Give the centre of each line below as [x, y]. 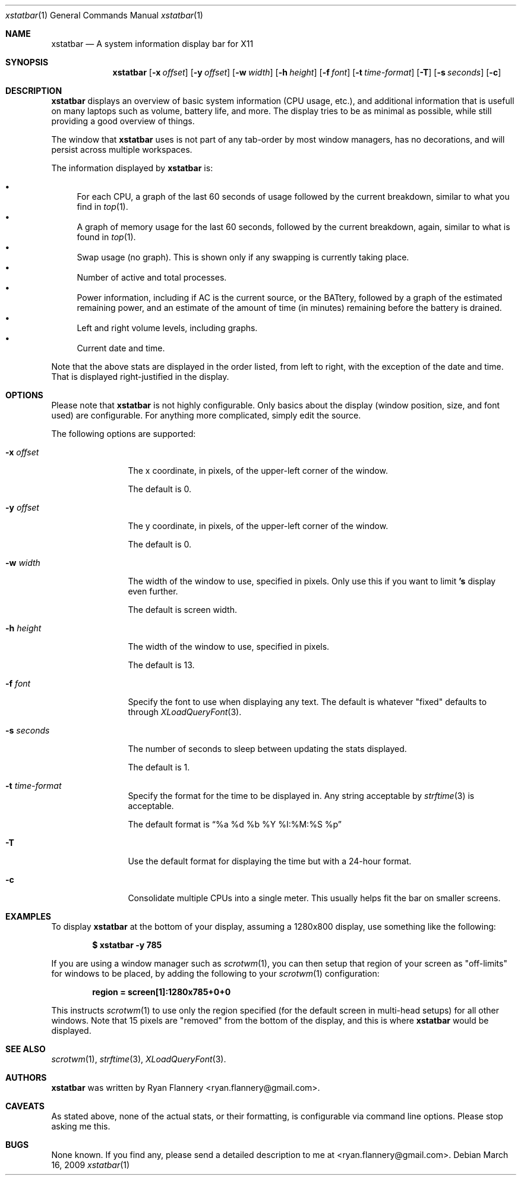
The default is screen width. [182, 610]
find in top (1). [102, 207]
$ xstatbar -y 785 [127, 945]
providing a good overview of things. [123, 121]
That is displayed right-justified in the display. [140, 377]
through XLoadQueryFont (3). [185, 712]
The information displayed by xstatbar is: [132, 168]
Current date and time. [121, 348]
